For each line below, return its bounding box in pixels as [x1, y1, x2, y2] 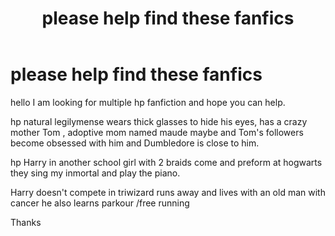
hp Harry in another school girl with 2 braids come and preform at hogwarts [10, 156, 323, 168]
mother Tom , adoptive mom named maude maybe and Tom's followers [10, 126, 304, 138]
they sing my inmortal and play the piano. [10, 167, 181, 179]
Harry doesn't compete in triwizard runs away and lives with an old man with [10, 186, 326, 198]
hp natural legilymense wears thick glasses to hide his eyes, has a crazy [10, 115, 308, 127]
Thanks [10, 216, 42, 228]
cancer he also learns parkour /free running [10, 197, 190, 209]
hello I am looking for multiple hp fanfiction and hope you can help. [10, 96, 286, 108]
